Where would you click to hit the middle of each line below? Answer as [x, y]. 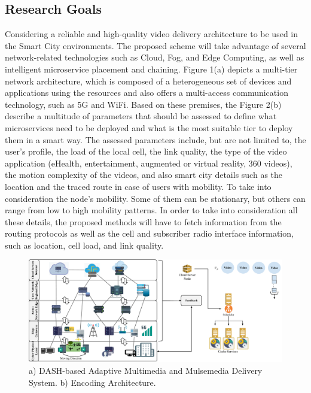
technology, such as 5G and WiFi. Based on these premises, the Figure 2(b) [143, 104]
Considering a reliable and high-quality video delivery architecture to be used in [151, 34]
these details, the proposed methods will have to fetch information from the [143, 221]
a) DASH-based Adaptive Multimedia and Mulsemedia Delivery [146, 371]
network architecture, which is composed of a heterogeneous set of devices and [148, 81]
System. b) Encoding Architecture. [92, 382]
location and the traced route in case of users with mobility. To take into [138, 186]
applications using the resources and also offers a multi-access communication [147, 93]
